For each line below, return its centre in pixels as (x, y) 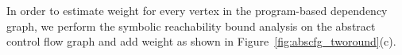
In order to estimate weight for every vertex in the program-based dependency (197, 10)
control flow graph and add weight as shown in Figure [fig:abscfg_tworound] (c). (201, 41)
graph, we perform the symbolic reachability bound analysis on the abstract (191, 26)
